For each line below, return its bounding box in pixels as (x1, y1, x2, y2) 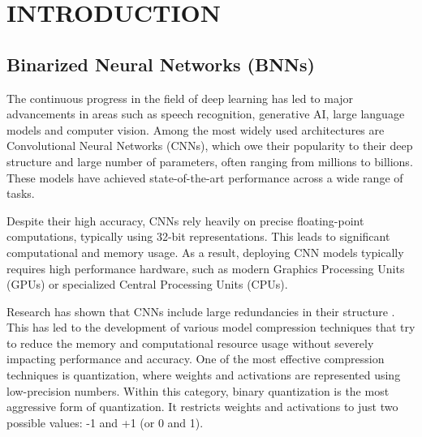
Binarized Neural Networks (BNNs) (6, 51, 315, 76)
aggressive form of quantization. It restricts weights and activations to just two (6, 398, 398, 415)
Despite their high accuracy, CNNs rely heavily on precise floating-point (6, 212, 364, 229)
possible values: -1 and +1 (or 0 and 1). (6, 413, 204, 431)
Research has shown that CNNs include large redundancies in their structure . (6, 302, 395, 319)
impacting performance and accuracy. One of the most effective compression (6, 350, 385, 367)
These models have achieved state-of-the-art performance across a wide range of (6, 169, 403, 186)
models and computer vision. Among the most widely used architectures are (6, 121, 385, 138)
